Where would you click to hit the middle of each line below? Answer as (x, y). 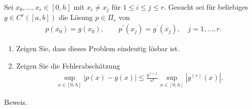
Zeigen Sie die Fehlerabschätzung (68, 65)
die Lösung (76, 17)
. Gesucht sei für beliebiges (206, 7)
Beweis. (16, 102)
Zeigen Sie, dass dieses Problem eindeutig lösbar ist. (98, 48)
